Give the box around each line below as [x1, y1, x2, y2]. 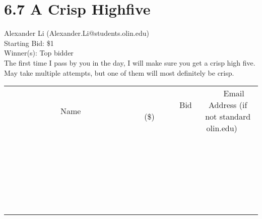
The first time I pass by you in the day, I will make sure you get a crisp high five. [4, 57, 255, 68]
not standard [205, 111, 251, 123]
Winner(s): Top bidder [4, 47, 74, 58]
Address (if [209, 99, 247, 111]
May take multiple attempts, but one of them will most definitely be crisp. [4, 67, 234, 78]
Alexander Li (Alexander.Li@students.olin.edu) [4, 28, 150, 38]
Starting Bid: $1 [4, 37, 54, 48]
